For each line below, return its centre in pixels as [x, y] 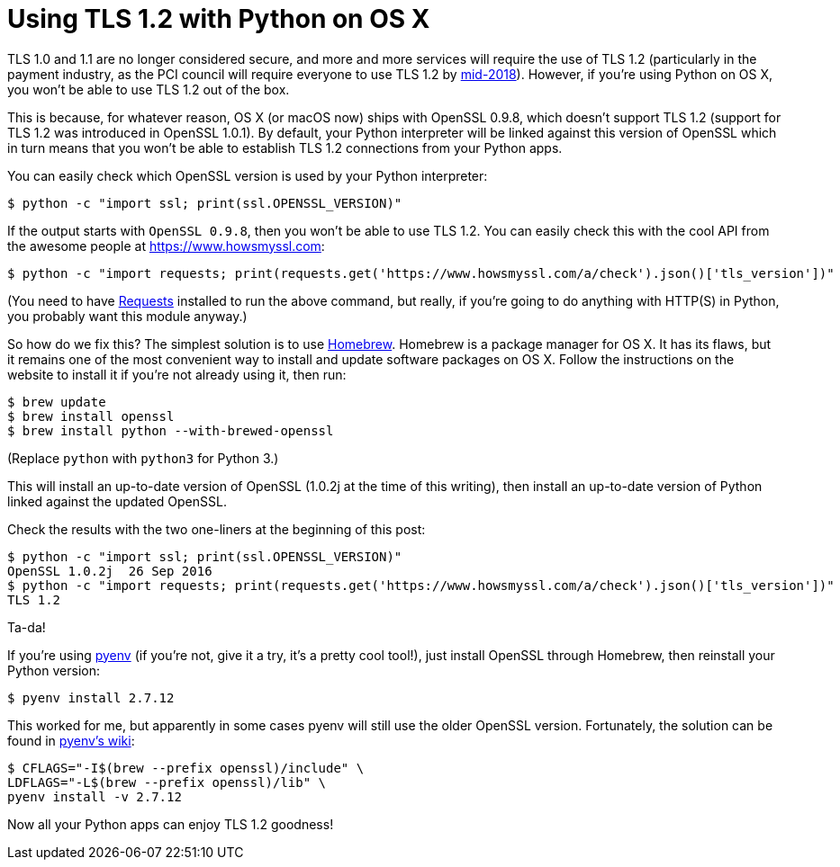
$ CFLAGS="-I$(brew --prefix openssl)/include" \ [186, 768]
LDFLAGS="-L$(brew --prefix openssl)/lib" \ [167, 782]
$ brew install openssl [91, 416]
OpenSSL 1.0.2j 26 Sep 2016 [110, 571]
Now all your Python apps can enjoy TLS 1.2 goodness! [171, 824]
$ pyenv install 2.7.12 [91, 697]
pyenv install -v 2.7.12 [95, 796]
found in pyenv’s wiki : [71, 740]
